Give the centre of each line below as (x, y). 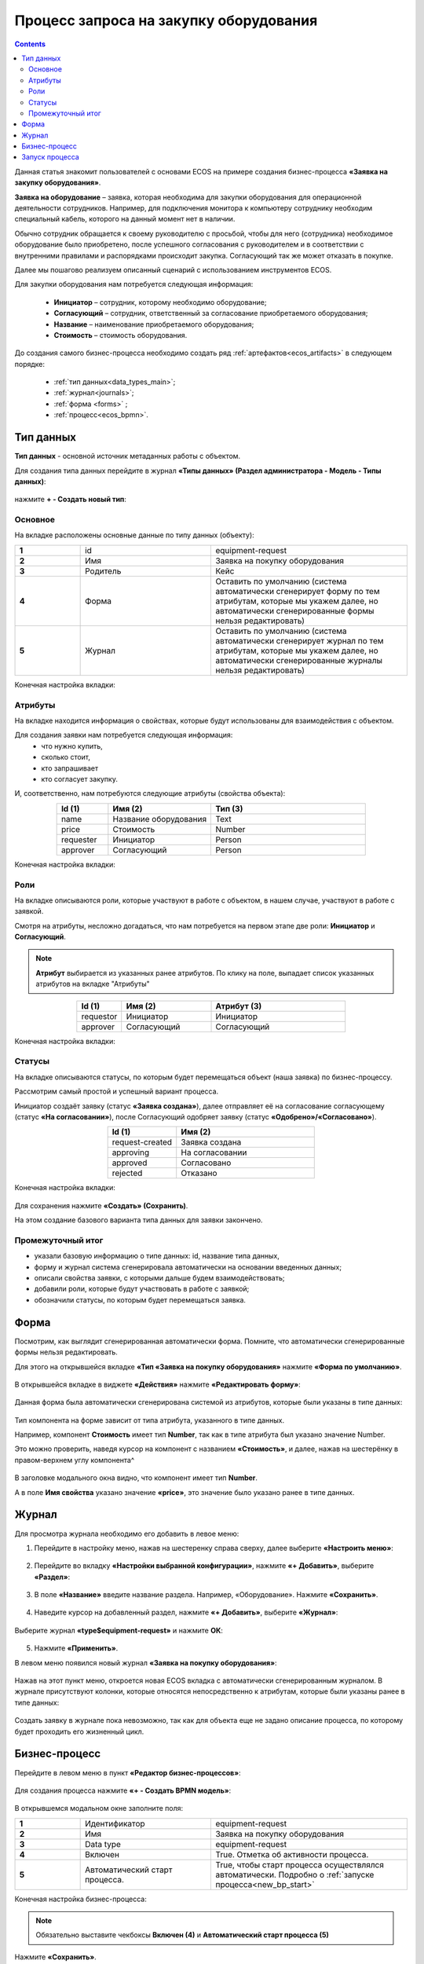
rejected (127, 1173)
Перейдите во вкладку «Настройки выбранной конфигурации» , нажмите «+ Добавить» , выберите (204, 1566)
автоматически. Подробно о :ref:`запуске (295, 1874)
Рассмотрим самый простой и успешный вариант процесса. (117, 1091)
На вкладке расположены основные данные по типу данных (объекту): (134, 535)
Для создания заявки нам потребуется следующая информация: (124, 735)
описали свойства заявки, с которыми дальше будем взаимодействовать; (159, 1278)
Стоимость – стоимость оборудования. (121, 335)
